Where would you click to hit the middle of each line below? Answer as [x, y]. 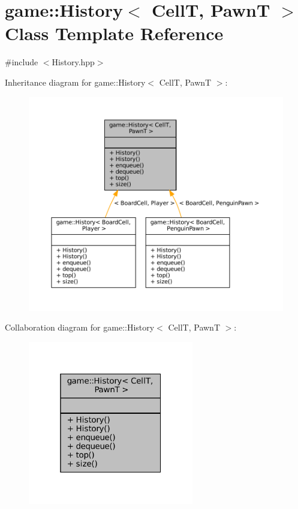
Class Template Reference [114, 33]
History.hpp [73, 62]
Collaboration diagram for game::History [80, 327]
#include [22, 62]
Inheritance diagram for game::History [75, 82]
